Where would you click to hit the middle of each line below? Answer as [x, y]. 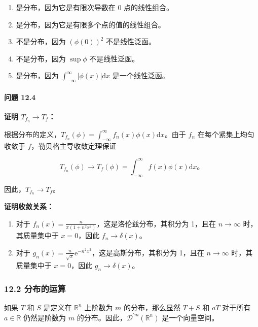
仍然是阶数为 [45, 317]
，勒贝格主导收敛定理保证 [74, 145]
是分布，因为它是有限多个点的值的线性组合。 [90, 24]
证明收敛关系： [29, 206]
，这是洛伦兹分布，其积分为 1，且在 [156, 223]
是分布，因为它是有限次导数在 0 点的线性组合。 [95, 7]
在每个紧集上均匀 [226, 134]
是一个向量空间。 [190, 317]
